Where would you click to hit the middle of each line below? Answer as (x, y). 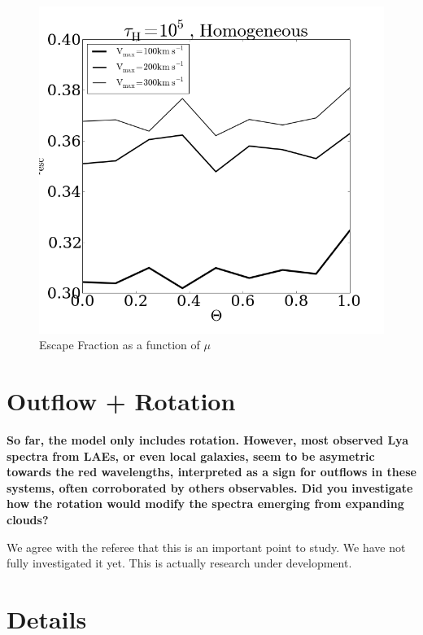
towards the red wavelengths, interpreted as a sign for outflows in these (211, 472)
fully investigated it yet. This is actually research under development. (179, 563)
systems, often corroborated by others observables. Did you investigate (210, 487)
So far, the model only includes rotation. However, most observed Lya (207, 439)
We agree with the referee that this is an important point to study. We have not (206, 547)
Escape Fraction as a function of (120, 345)
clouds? (28, 519)
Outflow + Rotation (121, 401)
